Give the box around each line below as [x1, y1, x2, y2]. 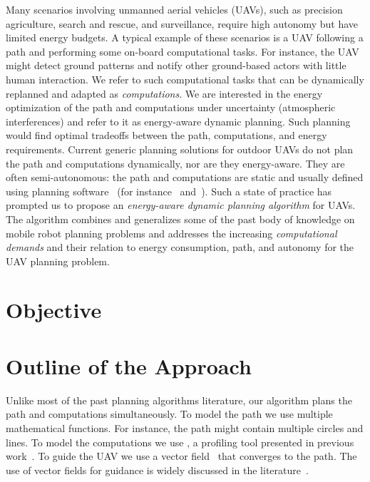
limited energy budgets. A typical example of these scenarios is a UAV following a [6, 30, 364, 45]
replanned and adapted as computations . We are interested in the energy [6, 86, 323, 101]
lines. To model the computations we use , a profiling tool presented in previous [6, 434, 354, 449]
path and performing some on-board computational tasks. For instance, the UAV [6, 43, 359, 58]
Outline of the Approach [6, 351, 252, 380]
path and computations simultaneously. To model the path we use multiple [6, 406, 333, 421]
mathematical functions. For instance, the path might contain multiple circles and [6, 420, 364, 435]
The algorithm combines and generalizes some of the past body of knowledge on [6, 211, 355, 226]
